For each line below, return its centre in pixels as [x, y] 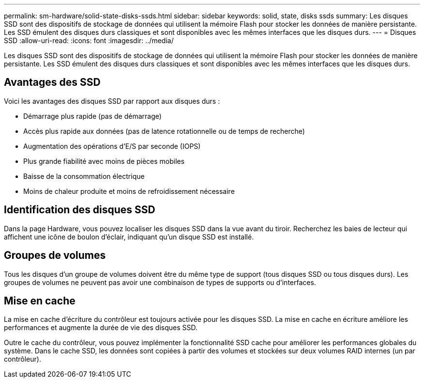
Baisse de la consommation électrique [84, 176]
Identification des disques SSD [80, 210]
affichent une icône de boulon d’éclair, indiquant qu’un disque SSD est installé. [129, 237]
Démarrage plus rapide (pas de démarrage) [92, 116]
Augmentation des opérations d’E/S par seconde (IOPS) [112, 146]
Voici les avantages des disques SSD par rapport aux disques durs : [112, 101]
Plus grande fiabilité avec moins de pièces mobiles [104, 161]
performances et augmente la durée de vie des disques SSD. [101, 328]
